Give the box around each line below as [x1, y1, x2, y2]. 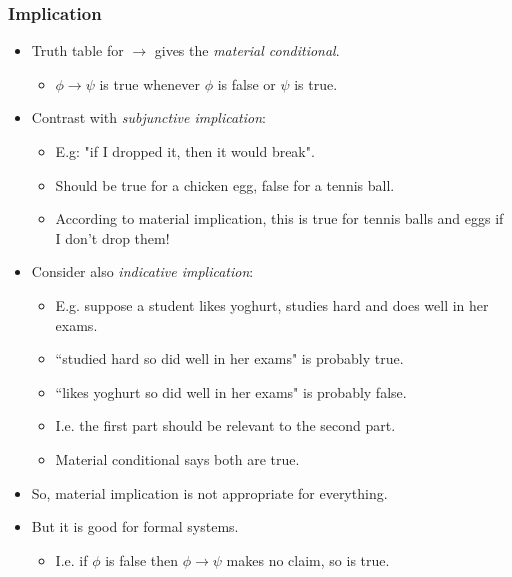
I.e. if [55, 549, 88, 570]
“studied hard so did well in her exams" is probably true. [55, 348, 404, 369]
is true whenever [99, 73, 200, 94]
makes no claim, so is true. [226, 549, 390, 570]
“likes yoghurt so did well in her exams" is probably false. [55, 381, 407, 402]
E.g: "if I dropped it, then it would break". [55, 141, 315, 161]
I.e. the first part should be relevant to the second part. [55, 415, 396, 436]
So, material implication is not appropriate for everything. [31, 482, 388, 503]
